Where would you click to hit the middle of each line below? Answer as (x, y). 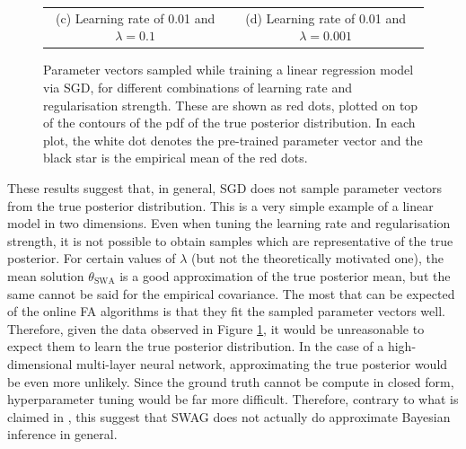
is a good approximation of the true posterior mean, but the (285, 275)
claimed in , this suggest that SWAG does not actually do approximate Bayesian (229, 416)
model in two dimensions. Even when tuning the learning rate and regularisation (229, 223)
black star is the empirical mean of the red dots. (176, 158)
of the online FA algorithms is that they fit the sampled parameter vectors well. (226, 311)
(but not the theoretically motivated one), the (317, 258)
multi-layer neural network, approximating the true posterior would (262, 363)
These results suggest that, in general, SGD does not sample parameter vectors (225, 188)
